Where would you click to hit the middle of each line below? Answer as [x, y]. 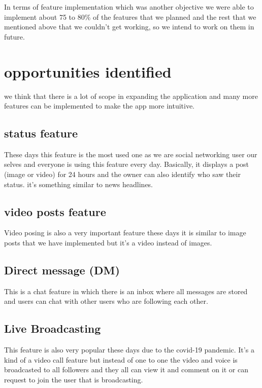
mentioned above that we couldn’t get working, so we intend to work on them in [129, 27]
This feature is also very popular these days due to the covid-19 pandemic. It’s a [129, 350]
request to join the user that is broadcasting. [74, 380]
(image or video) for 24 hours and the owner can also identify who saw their [122, 174]
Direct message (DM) [62, 270]
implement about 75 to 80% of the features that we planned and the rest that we [130, 16]
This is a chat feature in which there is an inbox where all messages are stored [126, 291]
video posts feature [55, 211]
